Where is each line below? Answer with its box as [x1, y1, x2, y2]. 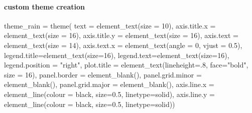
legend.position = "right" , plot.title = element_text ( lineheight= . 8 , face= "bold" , [4, 59, 248, 70]
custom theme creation [4, 1, 85, 11]
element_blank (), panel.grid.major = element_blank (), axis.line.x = [4, 79, 214, 89]
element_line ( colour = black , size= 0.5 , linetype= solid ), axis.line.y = [4, 88, 215, 99]
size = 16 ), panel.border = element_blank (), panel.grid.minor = [4, 69, 202, 79]
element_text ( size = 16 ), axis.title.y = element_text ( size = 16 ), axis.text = [4, 30, 238, 40]
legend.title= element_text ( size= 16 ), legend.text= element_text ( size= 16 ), [4, 49, 229, 60]
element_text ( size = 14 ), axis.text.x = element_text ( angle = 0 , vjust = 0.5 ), [4, 39, 242, 50]
